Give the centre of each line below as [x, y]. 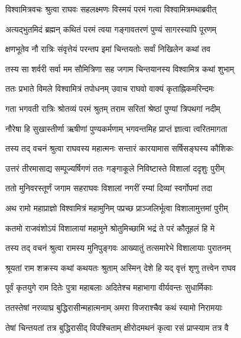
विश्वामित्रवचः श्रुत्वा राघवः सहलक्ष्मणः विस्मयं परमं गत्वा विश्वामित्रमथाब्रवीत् [111, 9]
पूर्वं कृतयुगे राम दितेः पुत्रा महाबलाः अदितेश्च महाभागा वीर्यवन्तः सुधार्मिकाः [109, 287]
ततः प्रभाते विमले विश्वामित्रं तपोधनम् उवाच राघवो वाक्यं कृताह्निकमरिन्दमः [110, 88]
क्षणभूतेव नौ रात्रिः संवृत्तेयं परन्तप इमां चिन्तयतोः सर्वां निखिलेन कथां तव [108, 49]
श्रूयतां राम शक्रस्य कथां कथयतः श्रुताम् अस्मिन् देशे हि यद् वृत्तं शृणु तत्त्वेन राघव [121, 267]
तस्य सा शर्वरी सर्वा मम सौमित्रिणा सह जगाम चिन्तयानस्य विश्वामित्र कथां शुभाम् [120, 68]
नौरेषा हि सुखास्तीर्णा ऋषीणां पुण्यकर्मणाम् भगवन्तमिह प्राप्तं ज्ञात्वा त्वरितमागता [116, 128]
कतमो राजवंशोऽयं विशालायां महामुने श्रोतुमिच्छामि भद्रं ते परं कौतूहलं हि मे [110, 228]
